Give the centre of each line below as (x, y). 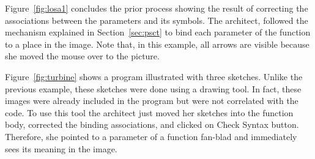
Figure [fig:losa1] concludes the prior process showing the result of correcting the (157, 8)
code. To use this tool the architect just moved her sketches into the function (149, 112)
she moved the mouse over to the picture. (82, 56)
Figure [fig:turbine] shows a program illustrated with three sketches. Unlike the (154, 76)
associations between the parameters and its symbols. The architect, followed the (157, 20)
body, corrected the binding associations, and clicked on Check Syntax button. (152, 124)
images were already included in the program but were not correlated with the (152, 101)
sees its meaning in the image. (61, 148)
